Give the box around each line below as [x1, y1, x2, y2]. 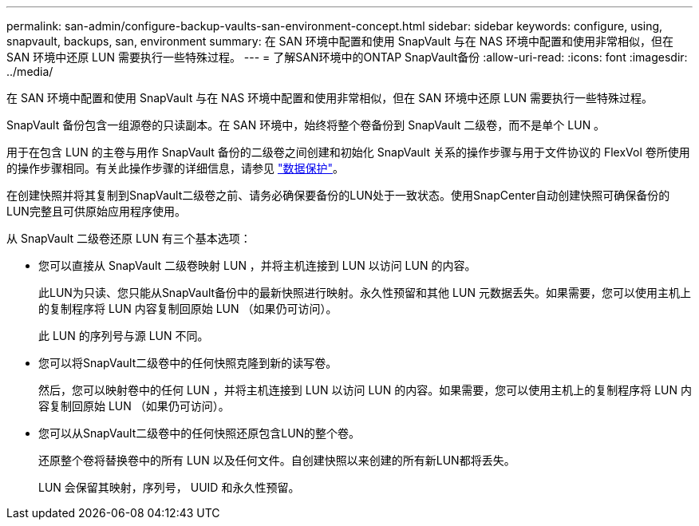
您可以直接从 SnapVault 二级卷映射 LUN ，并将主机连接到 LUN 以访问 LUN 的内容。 [38, 259, 476, 272]
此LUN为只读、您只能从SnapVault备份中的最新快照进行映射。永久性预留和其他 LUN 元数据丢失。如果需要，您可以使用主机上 [38, 286, 691, 299]
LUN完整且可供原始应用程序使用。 [6, 204, 186, 218]
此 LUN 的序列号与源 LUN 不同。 [38, 329, 209, 342]
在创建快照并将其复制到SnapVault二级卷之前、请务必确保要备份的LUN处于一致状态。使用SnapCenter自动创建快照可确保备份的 [6, 188, 670, 202]
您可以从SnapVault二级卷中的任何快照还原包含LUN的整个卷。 [38, 426, 361, 440]
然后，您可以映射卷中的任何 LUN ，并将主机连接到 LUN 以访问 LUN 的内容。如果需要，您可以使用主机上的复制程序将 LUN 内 [38, 383, 693, 397]
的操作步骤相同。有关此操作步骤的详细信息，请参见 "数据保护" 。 [6, 161, 344, 175]
